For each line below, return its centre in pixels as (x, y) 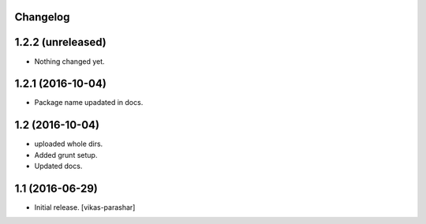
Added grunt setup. (66, 155)
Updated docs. (58, 166)
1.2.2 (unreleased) (60, 42)
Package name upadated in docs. (89, 103)
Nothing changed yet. (70, 61)
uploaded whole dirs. (69, 144)
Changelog (42, 17)
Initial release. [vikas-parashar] (85, 207)
